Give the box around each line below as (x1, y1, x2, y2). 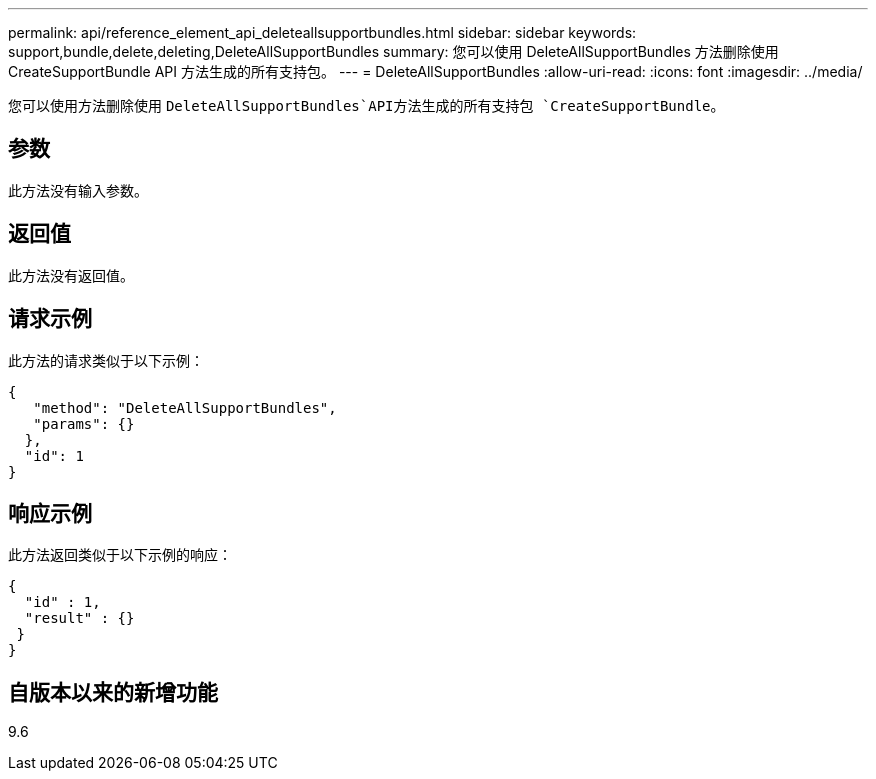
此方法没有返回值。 (8, 266, 134, 284)
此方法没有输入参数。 (8, 181, 148, 199)
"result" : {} (24, 610, 135, 627)
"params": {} (33, 415, 135, 432)
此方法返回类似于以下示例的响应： (8, 546, 232, 564)
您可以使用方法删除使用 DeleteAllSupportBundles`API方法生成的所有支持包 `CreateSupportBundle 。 (8, 97, 725, 114)
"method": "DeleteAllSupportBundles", (33, 399, 337, 416)
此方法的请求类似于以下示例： (8, 351, 204, 369)
